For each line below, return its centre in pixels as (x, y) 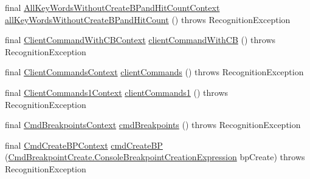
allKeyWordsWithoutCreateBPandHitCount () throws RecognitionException (148, 19)
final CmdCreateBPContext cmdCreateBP (84, 145)
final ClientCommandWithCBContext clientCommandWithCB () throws (140, 40)
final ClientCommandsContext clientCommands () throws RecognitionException (154, 72)
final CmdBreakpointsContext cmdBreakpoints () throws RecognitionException (153, 125)
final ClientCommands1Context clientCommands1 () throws (117, 92)
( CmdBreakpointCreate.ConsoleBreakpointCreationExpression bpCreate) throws (155, 157)
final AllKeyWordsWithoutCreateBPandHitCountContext (112, 7)
